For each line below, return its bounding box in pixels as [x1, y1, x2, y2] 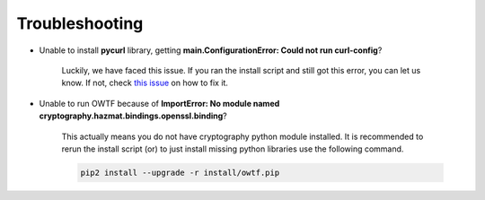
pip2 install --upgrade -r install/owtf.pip [80, 167, 280, 178]
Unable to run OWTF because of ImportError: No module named [39, 98, 280, 109]
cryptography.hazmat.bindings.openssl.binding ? [39, 110, 228, 121]
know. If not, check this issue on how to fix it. [61, 77, 229, 89]
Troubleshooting [16, 13, 144, 33]
